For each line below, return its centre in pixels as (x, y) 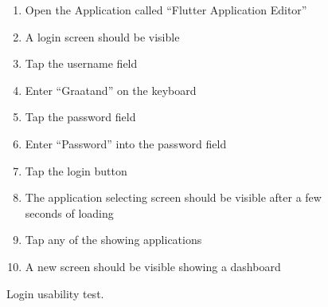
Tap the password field (80, 117)
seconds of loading (69, 213)
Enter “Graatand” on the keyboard (111, 90)
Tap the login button (76, 170)
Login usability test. (55, 293)
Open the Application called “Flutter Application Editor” (166, 10)
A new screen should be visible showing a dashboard (153, 266)
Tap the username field (81, 63)
